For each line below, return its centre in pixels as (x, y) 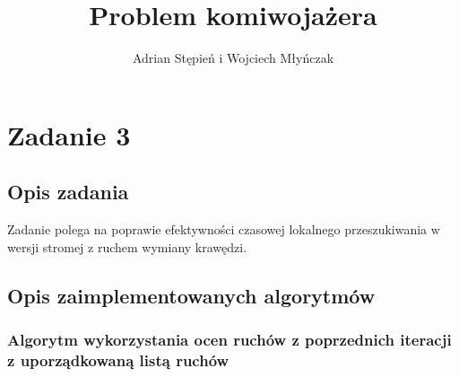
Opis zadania (68, 192)
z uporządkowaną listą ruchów (118, 359)
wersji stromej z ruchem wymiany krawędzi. (127, 246)
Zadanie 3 (69, 134)
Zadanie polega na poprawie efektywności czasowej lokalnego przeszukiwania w (224, 229)
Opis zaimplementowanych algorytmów (191, 295)
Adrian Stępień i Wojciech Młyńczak (233, 58)
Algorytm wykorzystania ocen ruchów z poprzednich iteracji (229, 339)
